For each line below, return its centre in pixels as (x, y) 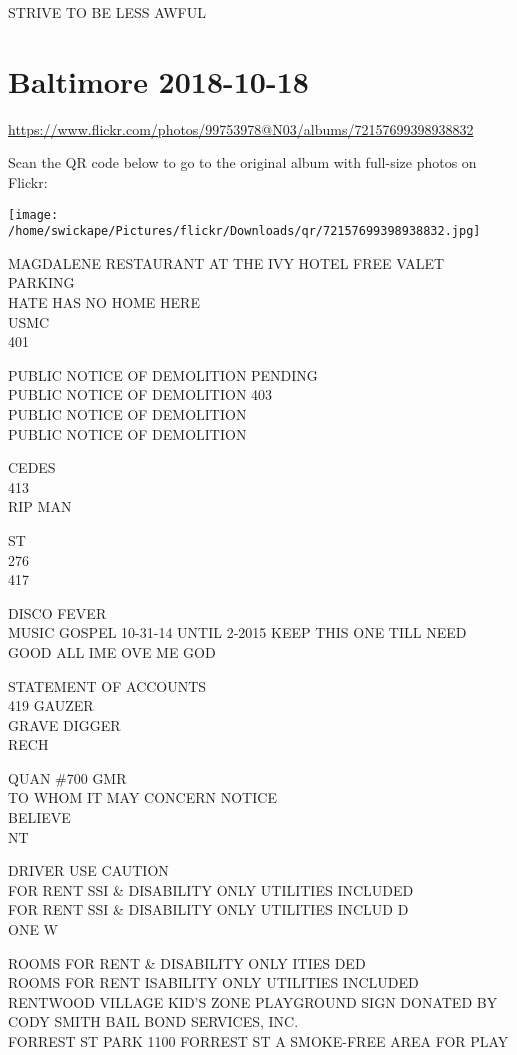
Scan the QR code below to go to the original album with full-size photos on (242, 162)
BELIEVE (39, 817)
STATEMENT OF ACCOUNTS (107, 685)
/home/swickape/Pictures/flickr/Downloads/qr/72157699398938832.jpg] (244, 231)
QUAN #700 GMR (67, 777)
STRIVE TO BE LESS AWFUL (107, 12)
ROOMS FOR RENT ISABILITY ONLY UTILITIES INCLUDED (213, 982)
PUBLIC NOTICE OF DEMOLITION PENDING (163, 374)
